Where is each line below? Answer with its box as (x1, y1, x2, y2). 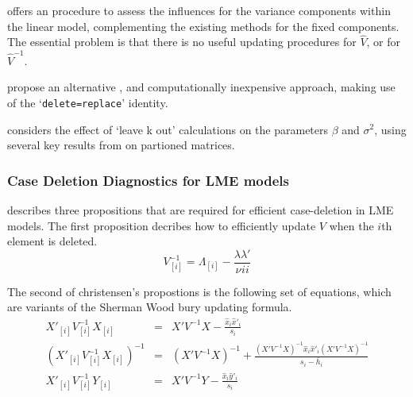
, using (374, 121, 407, 137)
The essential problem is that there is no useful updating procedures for (7, 33, 357, 50)
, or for (366, 33, 401, 50)
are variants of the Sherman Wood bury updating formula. (7, 299, 292, 315)
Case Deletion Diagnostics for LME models (7, 170, 289, 190)
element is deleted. (7, 233, 98, 249)
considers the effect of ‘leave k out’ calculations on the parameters (7, 121, 329, 137)
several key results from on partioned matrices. (7, 137, 235, 153)
